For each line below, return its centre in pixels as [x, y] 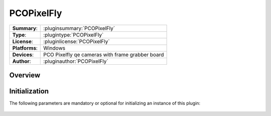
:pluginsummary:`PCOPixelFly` [79, 28]
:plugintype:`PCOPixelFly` [74, 35]
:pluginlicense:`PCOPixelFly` [77, 41]
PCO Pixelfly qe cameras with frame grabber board [104, 54]
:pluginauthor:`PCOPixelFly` [76, 61]
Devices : [23, 54]
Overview [25, 75]
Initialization [29, 91]
